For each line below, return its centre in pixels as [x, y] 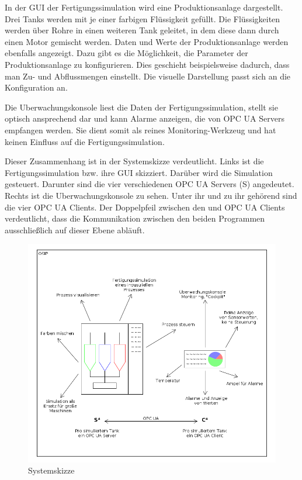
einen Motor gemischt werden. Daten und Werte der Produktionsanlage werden [147, 41]
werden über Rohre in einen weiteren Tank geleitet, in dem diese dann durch [142, 30]
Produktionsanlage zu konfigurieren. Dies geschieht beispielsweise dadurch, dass [147, 64]
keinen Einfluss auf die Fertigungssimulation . [85, 141]
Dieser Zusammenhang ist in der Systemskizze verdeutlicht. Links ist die [134, 161]
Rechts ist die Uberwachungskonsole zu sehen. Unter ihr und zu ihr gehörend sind [151, 195]
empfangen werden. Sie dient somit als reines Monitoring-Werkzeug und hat [140, 130]
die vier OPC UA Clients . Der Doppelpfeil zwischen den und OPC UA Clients [145, 207]
